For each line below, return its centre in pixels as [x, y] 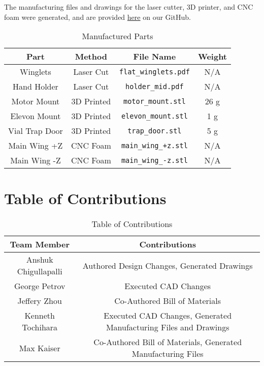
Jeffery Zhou [40, 301]
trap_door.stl [155, 131]
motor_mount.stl [154, 101]
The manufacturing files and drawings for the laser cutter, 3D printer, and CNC [129, 7]
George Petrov [40, 286]
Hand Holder [36, 87]
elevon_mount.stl [154, 116]
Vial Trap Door [36, 131]
